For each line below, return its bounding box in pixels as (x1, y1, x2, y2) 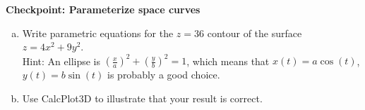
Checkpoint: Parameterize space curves (6, 2, 201, 16)
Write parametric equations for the (22, 25, 174, 40)
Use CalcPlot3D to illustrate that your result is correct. (22, 90, 263, 105)
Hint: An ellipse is (22, 53, 101, 68)
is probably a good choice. (107, 67, 220, 82)
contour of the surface (207, 25, 302, 40)
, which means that (186, 53, 270, 68)
